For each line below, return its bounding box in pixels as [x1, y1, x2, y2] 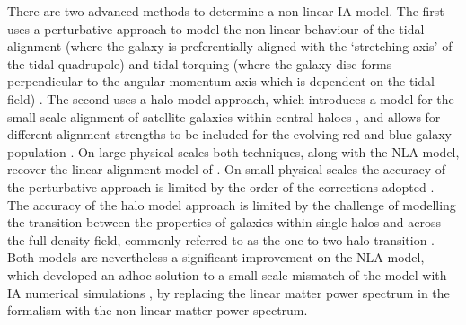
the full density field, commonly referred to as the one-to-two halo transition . [7, 230, 435, 249]
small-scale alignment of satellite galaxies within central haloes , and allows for [7, 107, 441, 126]
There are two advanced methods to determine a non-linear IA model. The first [7, 2, 444, 20]
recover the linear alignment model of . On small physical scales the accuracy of [7, 160, 446, 179]
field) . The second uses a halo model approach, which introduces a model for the [7, 89, 454, 108]
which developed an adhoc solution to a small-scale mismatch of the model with [7, 265, 447, 284]
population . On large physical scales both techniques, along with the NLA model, [7, 142, 460, 161]
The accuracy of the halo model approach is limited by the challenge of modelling [7, 195, 456, 214]
